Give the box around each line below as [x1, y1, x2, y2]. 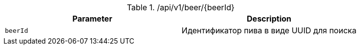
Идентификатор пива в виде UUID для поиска [181, 25, 357, 35]
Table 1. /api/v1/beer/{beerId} [126, 2, 235, 12]
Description [246, 14, 292, 24]
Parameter [72, 14, 113, 24]
